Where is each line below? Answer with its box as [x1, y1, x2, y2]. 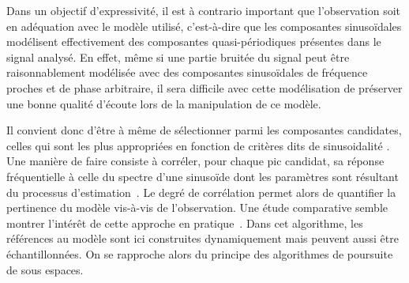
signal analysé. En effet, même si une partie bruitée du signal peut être [6, 48, 350, 65]
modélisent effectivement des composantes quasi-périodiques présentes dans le [6, 33, 381, 50]
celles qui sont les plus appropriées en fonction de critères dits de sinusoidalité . [6, 137, 390, 153]
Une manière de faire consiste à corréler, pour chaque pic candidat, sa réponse [6, 153, 385, 169]
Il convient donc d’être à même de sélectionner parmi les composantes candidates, [6, 122, 402, 138]
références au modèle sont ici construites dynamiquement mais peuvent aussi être [6, 230, 399, 247]
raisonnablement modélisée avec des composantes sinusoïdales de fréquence [6, 64, 368, 81]
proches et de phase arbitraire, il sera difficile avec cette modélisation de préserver [6, 79, 403, 96]
